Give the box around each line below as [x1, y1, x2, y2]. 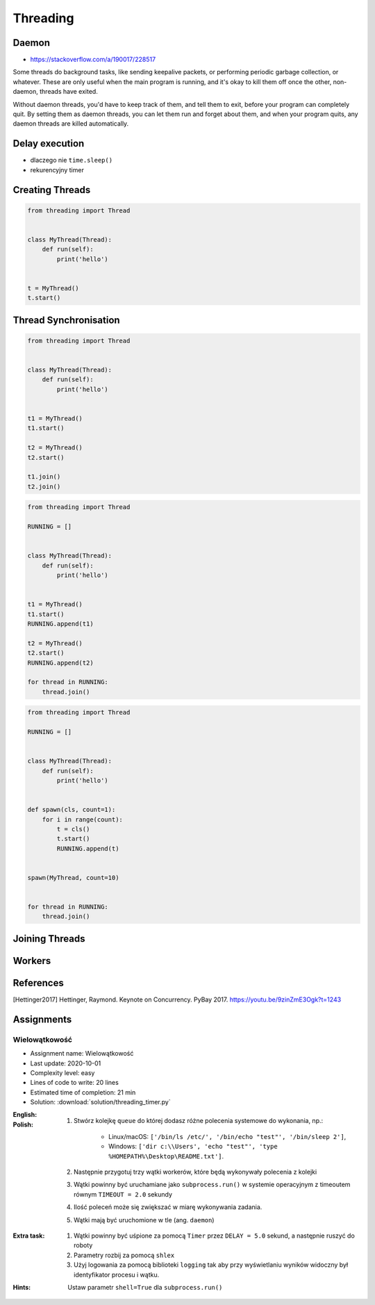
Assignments [12, 1013, 72, 1025]
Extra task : [12, 1231, 45, 1240]
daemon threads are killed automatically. [12, 119, 129, 128]
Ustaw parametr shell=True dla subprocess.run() [67, 1283, 223, 1291]
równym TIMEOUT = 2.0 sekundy [74, 1190, 173, 1198]
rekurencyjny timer [30, 165, 85, 174]
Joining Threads [12, 933, 85, 945]
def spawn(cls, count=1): [27, 806, 116, 814]
